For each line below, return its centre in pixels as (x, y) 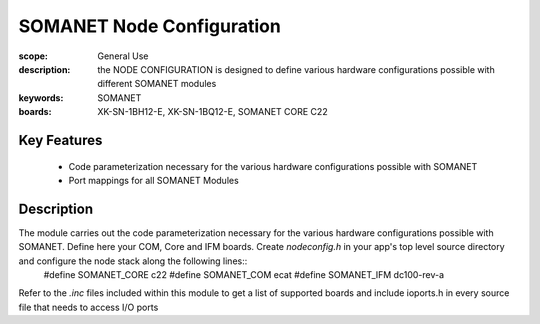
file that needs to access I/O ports (88, 307)
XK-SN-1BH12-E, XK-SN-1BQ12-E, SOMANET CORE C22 (213, 112)
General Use (123, 56)
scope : (33, 56)
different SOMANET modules (157, 84)
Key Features (60, 140)
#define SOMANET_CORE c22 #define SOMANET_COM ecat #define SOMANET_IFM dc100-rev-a (244, 274)
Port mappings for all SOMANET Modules (153, 180)
